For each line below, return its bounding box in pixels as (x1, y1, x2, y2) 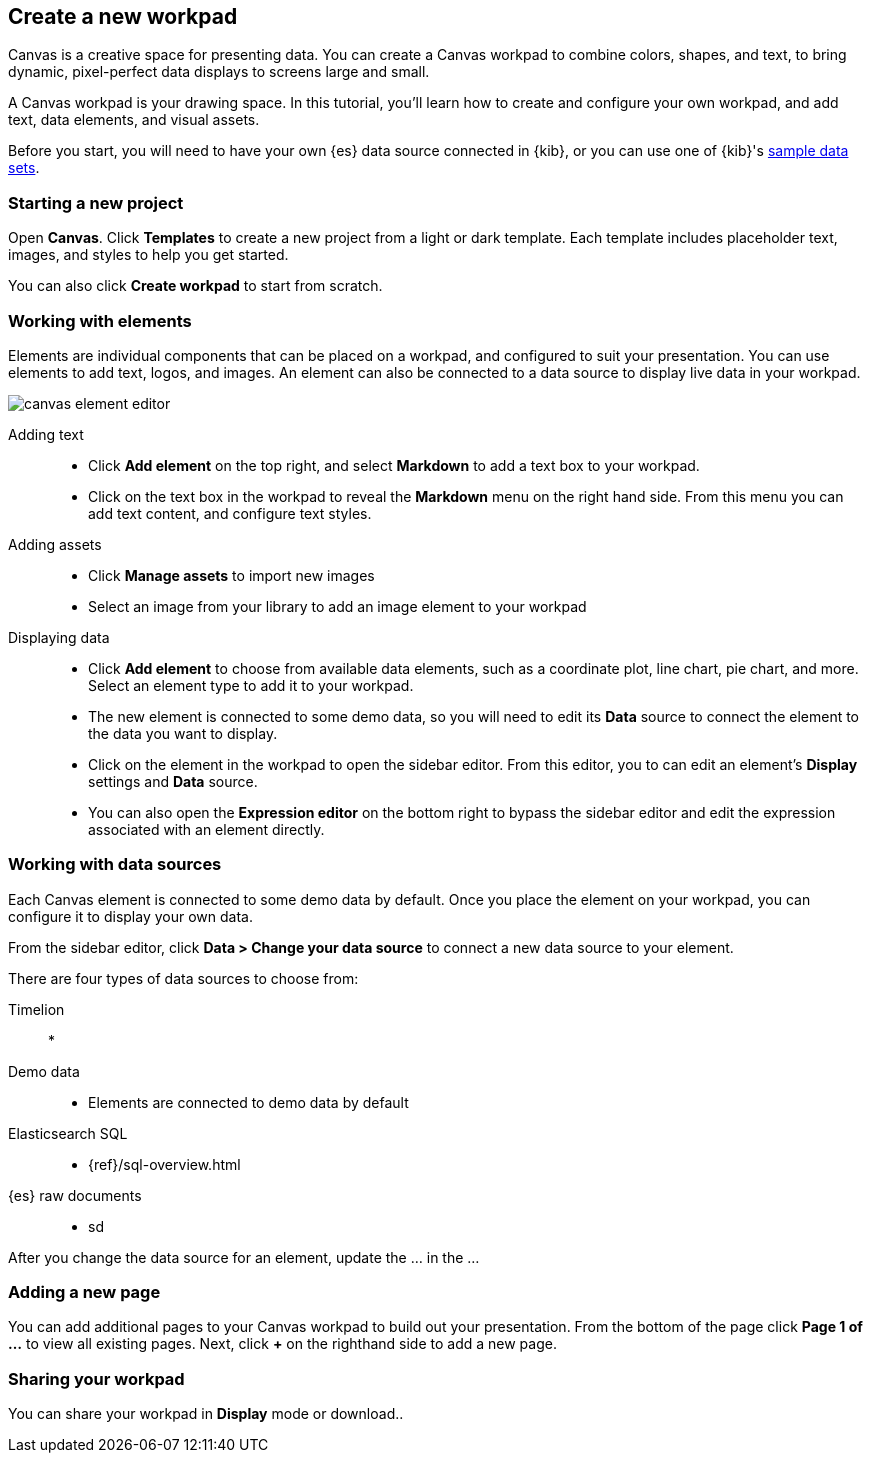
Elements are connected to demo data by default (88, 1093, 409, 1111)
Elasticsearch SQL (8, 1124, 128, 1142)
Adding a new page (8, 1282, 161, 1303)
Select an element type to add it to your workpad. (88, 676, 414, 694)
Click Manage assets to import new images (88, 566, 375, 584)
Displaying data (8, 628, 110, 646)
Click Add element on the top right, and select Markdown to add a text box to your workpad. (88, 456, 700, 474)
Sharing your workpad (8, 1368, 185, 1389)
